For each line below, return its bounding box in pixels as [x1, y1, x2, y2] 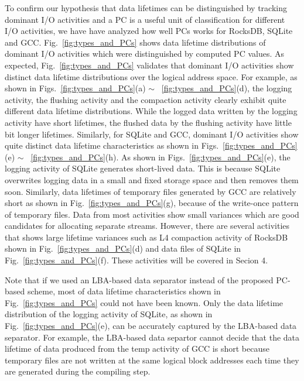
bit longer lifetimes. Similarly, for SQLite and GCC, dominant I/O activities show [5, 128, 299, 140]
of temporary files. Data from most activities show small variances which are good [5, 208, 299, 220]
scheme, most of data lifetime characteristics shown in [27, 285, 221, 297]
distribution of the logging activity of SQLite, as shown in [5, 308, 213, 320]
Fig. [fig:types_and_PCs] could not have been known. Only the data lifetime [5, 296, 283, 308]
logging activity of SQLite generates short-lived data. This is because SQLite [5, 162, 281, 174]
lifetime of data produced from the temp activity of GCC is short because [5, 342, 269, 355]
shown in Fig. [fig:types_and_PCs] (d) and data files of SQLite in [5, 242, 241, 255]
